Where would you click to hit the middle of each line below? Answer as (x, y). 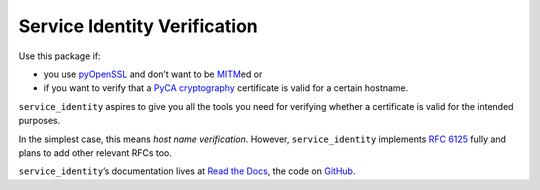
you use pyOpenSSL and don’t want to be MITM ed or (153, 74)
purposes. (39, 121)
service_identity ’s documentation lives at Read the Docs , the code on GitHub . (187, 171)
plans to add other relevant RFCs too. (95, 152)
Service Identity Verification (138, 26)
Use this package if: (59, 56)
